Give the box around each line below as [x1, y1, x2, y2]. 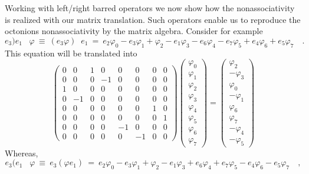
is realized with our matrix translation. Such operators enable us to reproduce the [5, 13, 301, 25]
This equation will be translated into [5, 46, 137, 59]
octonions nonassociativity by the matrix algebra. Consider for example [5, 25, 263, 37]
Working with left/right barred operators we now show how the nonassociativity [5, 2, 295, 14]
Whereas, [5, 146, 38, 159]
